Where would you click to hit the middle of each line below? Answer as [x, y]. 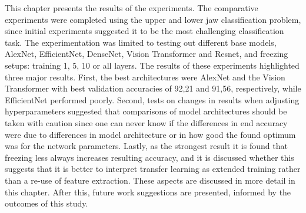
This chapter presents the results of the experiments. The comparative [132, 8]
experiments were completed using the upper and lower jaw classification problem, [153, 19]
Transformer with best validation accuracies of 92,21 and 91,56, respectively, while [153, 88]
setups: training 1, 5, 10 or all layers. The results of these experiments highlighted [152, 65]
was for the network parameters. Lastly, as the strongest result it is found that [146, 146]
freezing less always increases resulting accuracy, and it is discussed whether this [149, 157]
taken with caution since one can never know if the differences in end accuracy [146, 122]
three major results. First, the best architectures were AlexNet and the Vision [145, 77]
